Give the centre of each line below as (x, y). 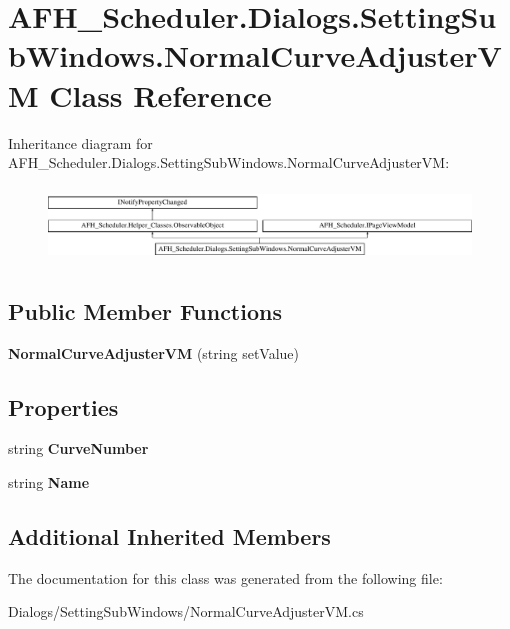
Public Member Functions (145, 310)
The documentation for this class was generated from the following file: (225, 577)
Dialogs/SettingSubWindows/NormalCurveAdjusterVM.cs (186, 611)
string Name (49, 482)
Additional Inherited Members (169, 535)
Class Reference (160, 94)
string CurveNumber (78, 448)
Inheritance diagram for (80, 142)
